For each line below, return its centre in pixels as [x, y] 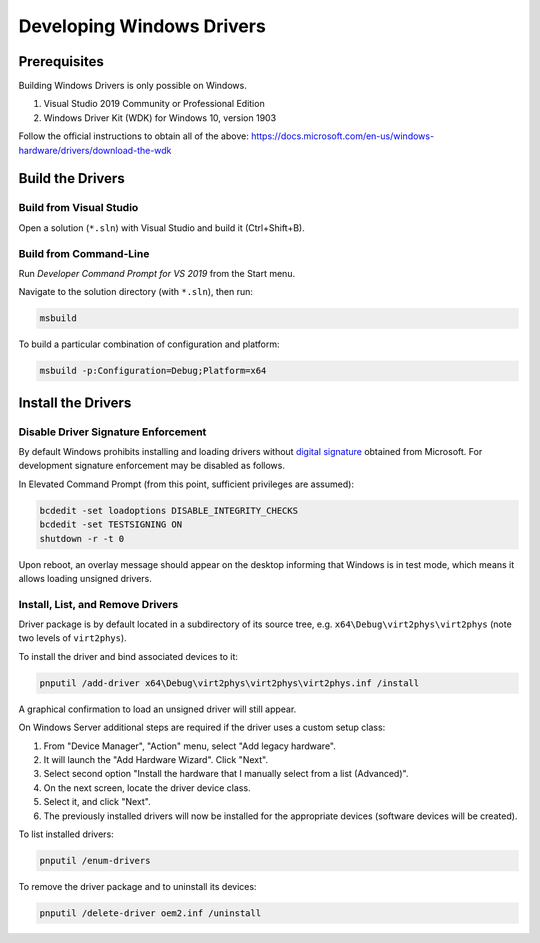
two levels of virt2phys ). [72, 638]
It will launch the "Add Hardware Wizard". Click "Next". [156, 759]
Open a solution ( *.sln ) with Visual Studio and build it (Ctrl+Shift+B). [161, 227]
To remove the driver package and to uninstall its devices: [137, 886]
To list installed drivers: [66, 834]
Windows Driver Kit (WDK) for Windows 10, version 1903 [160, 117]
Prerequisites [61, 61]
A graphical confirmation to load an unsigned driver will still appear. [157, 709]
